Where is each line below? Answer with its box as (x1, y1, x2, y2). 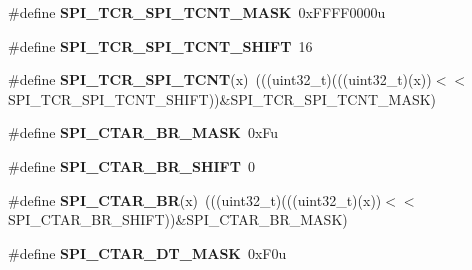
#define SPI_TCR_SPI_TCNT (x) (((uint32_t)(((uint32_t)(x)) (8, 69, 432, 90)
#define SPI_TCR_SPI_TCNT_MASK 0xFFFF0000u (8, 2, 386, 22)
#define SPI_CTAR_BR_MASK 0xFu (8, 122, 279, 143)
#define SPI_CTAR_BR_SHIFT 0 (8, 155, 255, 176)
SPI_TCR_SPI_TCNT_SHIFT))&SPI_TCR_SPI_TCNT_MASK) (8, 88, 437, 109)
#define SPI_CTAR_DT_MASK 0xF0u (8, 242, 287, 263)
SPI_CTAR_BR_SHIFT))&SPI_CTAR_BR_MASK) (8, 209, 348, 230)
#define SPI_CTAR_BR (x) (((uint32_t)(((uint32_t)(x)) (8, 189, 382, 210)
